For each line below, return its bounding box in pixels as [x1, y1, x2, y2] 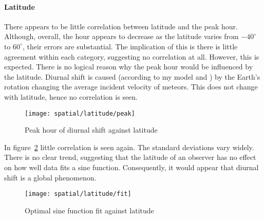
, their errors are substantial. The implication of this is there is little [22, 41, 238, 51]
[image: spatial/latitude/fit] [25, 190, 131, 198]
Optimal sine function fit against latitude [25, 205, 154, 215]
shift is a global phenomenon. [4, 172, 97, 182]
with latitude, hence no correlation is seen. [4, 91, 138, 102]
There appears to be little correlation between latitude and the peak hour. [4, 21, 238, 31]
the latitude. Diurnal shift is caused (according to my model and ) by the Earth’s [4, 71, 260, 82]
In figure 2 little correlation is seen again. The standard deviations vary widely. [4, 141, 254, 152]
